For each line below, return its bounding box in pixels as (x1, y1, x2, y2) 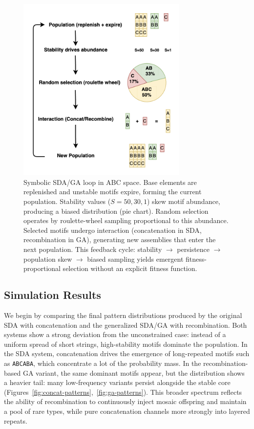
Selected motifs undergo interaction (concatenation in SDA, (23, 225, 202, 235)
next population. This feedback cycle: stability (23, 244, 162, 254)
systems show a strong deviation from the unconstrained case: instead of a (4, 329, 226, 339)
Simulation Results (4, 287, 101, 302)
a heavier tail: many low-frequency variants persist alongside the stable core (4, 377, 231, 387)
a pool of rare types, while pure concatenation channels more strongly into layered (4, 406, 250, 416)
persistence (177, 244, 210, 254)
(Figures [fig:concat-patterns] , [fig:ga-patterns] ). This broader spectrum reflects (4, 386, 242, 397)
